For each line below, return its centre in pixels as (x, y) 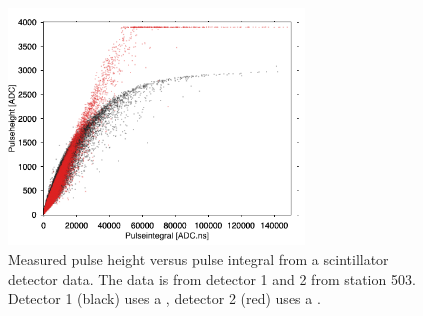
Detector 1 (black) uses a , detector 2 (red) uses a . (164, 298)
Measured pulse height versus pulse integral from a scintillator (198, 259)
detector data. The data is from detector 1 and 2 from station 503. (212, 278)
